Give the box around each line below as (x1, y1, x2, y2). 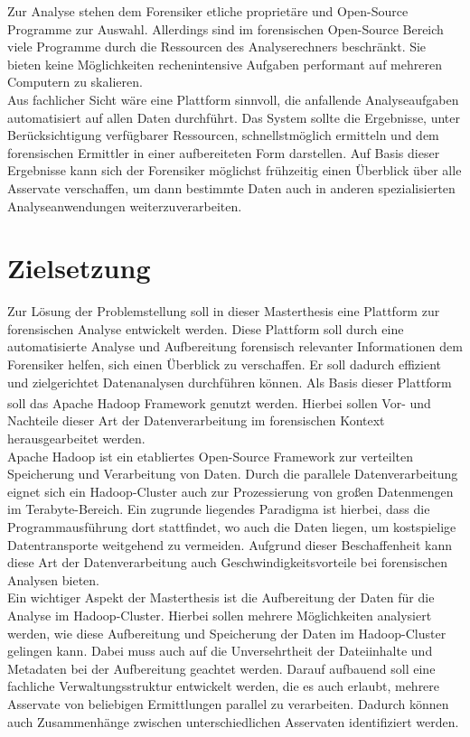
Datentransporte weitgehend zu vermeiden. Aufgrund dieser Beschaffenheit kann (7, 535, 452, 554)
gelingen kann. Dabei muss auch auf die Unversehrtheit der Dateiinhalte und (7, 641, 433, 660)
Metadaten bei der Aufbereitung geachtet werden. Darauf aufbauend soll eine (7, 658, 436, 677)
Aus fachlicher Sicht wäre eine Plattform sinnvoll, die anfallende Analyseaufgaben (7, 89, 459, 108)
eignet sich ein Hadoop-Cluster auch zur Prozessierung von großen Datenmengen (7, 481, 454, 500)
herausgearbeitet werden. (7, 429, 146, 448)
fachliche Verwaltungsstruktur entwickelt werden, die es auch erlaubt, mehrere (7, 676, 440, 695)
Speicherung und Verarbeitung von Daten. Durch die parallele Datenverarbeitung (7, 464, 458, 483)
